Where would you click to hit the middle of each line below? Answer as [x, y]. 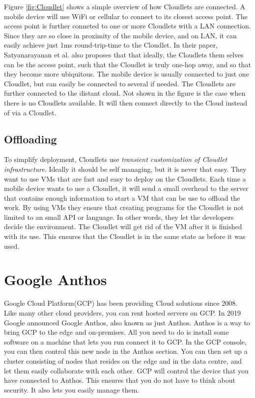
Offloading [30, 139]
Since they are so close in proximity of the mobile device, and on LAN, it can [120, 35]
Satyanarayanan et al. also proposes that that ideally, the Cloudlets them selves [124, 54]
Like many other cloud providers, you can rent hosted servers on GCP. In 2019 [123, 312]
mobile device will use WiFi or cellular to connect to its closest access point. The [126, 16]
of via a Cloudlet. [30, 112]
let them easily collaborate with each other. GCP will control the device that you [126, 370]
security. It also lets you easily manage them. [72, 389]
